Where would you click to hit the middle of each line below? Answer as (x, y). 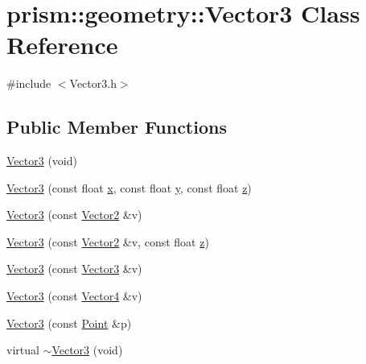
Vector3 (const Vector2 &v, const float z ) (108, 241)
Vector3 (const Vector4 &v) (74, 296)
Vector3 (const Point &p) (69, 323)
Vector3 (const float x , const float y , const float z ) (129, 187)
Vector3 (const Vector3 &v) (74, 269)
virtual (23, 350)
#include (29, 83)
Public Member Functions (117, 127)
